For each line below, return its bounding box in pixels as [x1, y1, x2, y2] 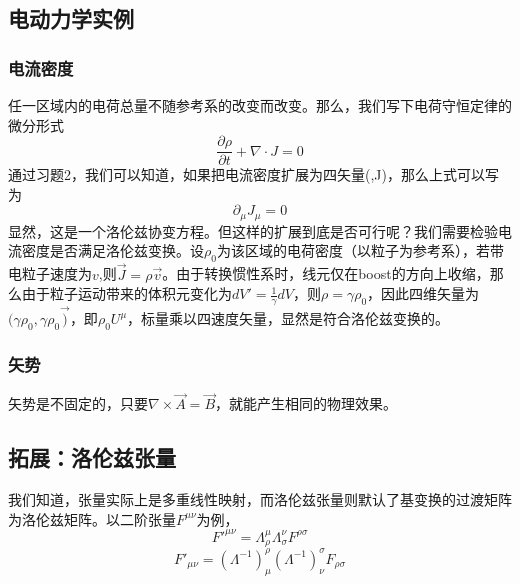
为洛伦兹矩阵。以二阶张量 [8, 508, 176, 529]
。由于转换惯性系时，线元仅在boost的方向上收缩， [162, 263, 490, 284]
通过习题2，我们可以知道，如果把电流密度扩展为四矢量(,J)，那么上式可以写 [8, 164, 499, 185]
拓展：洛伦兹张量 [8, 442, 176, 473]
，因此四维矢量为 [367, 283, 480, 304]
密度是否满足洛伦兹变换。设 [21, 240, 204, 261]
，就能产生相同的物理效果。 [215, 393, 398, 414]
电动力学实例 [8, 3, 134, 34]
